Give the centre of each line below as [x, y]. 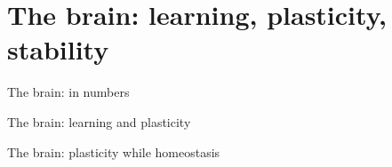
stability [58, 49]
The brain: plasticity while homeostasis [114, 151]
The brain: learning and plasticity [99, 121]
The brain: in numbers [68, 92]
